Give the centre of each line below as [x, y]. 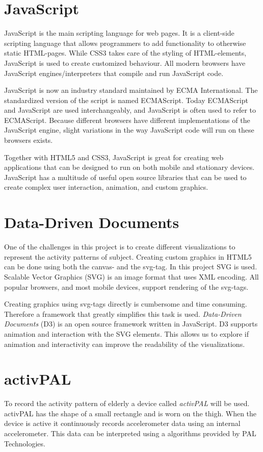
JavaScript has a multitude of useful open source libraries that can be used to [125, 177]
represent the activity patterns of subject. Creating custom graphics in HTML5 [128, 256]
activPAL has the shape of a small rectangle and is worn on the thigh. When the [130, 413]
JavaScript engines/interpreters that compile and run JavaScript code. [114, 73]
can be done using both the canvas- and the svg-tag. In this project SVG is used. [131, 267]
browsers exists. [29, 140]
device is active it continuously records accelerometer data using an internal [122, 423]
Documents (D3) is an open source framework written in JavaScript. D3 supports [131, 324]
